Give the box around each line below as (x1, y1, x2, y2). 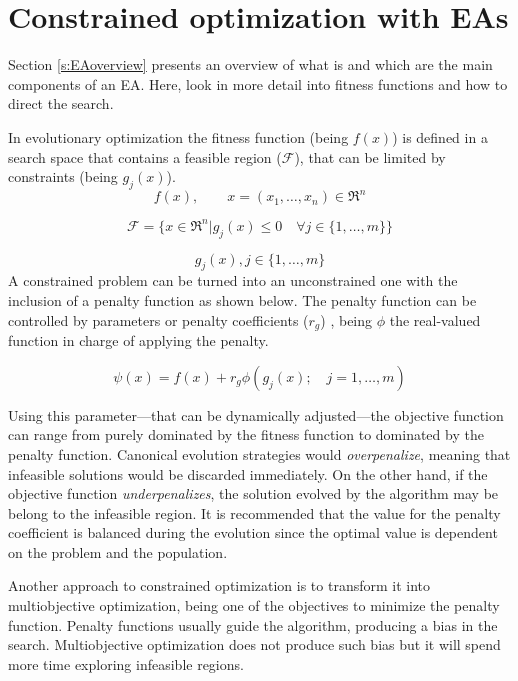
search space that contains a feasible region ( (8, 146, 282, 167)
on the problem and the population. (8, 541, 228, 562)
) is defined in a (392, 126, 488, 147)
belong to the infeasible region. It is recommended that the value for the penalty (8, 502, 501, 523)
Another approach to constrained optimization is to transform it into (8, 575, 431, 596)
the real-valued (389, 309, 481, 330)
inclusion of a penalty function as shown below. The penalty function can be (8, 290, 477, 311)
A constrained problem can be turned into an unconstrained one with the (8, 270, 458, 291)
